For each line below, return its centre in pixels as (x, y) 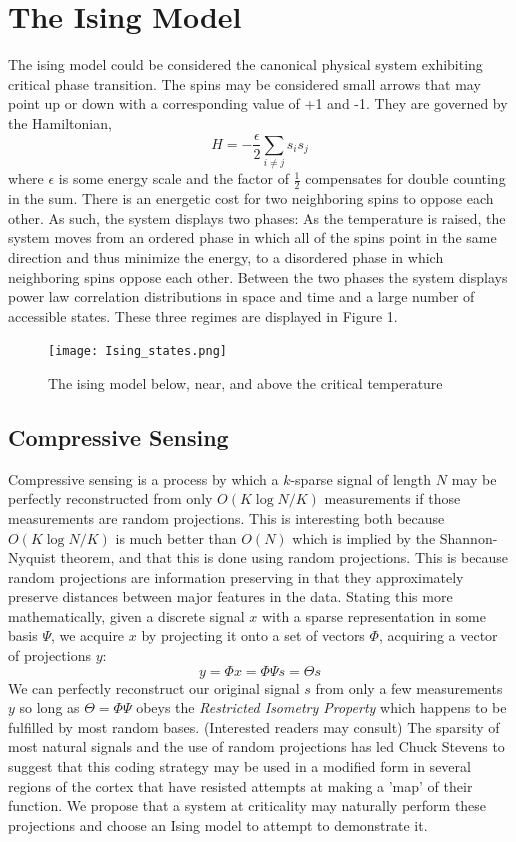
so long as (49, 707)
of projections (49, 655)
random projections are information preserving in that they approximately (236, 576)
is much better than (176, 537)
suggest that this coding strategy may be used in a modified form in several (239, 766)
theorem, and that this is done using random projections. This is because (284, 557)
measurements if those (392, 498)
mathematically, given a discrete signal (126, 615)
